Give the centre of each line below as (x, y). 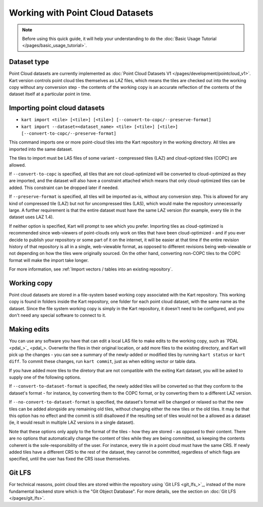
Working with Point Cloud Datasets (81, 13)
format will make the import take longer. (49, 260)
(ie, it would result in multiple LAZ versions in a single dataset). (72, 422)
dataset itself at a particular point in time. (50, 94)
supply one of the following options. (45, 377)
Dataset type (29, 62)
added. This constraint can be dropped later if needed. (64, 188)
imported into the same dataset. (41, 149)
